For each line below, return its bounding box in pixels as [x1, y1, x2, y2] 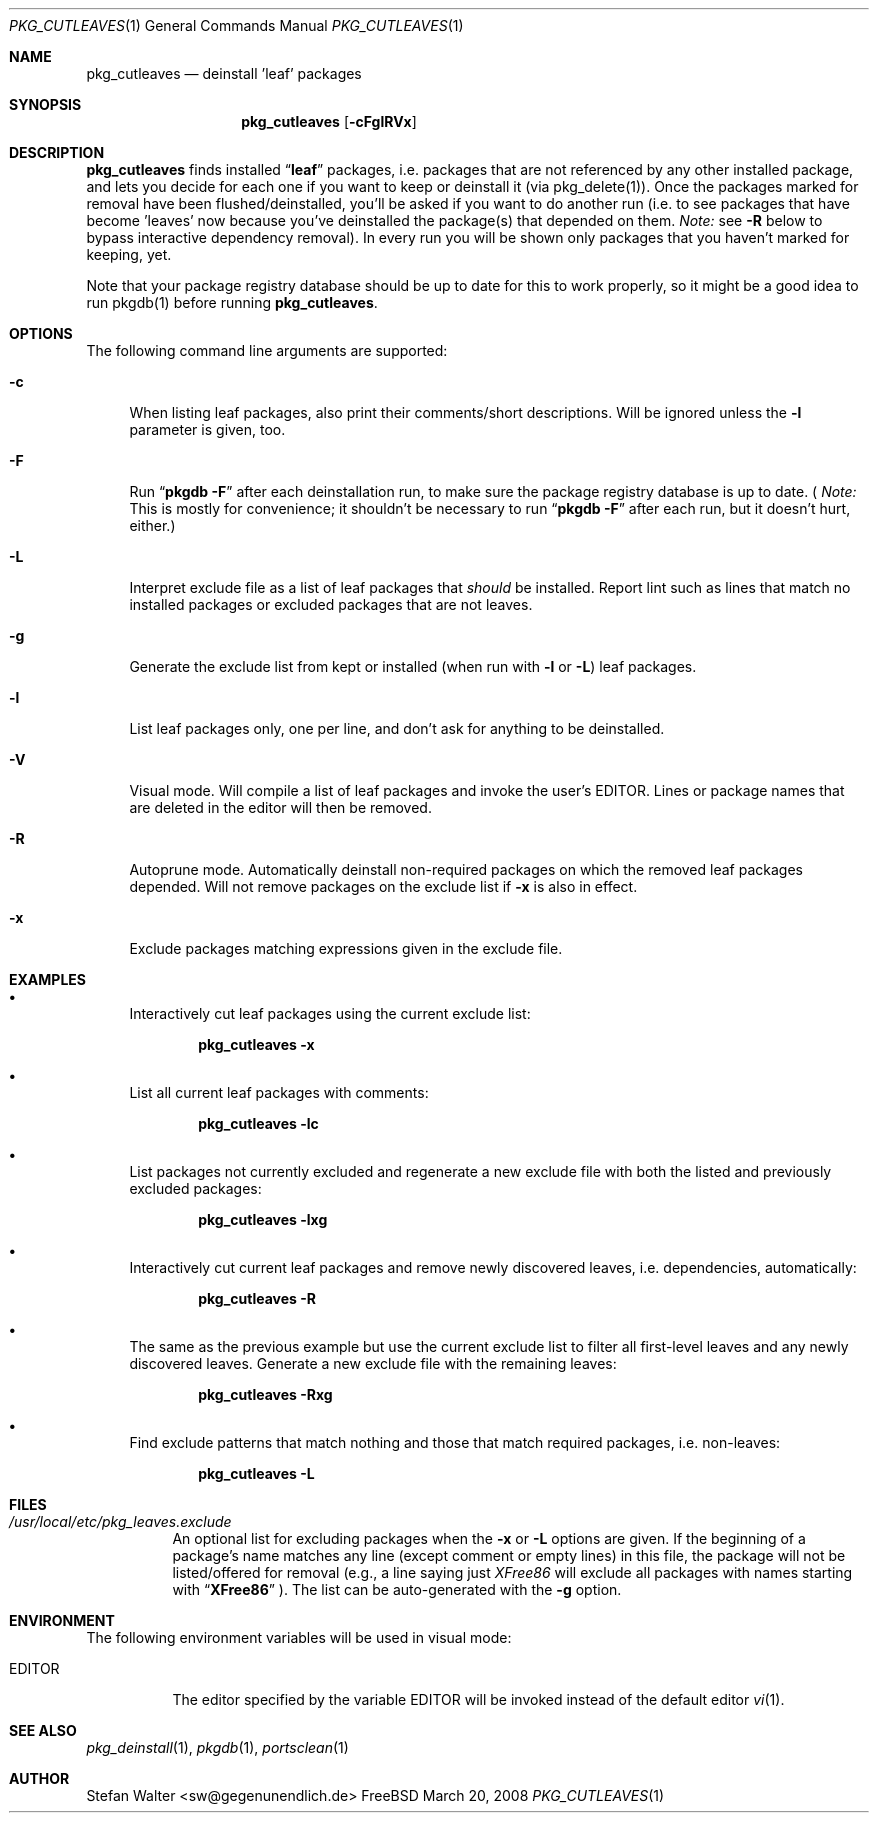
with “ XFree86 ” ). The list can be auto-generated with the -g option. [172, 1581, 622, 1598]
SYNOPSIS [9, 96, 82, 113]
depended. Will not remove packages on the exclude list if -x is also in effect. [129, 878, 638, 895]
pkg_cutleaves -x [198, 1036, 315, 1053]
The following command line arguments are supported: [86, 342, 448, 359]
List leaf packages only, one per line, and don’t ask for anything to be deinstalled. [129, 720, 665, 737]
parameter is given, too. [129, 421, 286, 438]
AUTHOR [9, 1770, 70, 1787]
